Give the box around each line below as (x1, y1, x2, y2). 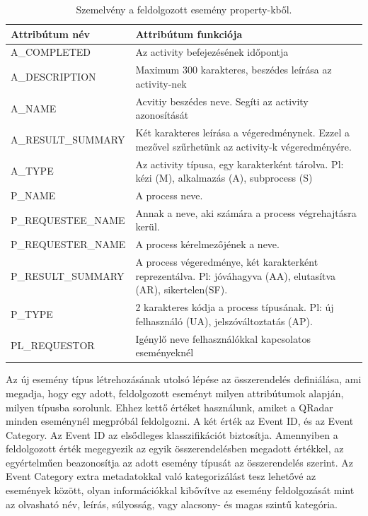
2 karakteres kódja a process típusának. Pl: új (135, 300, 334, 315)
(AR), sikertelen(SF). (135, 282, 228, 297)
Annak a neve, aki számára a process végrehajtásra (135, 205, 357, 220)
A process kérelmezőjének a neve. (135, 237, 280, 252)
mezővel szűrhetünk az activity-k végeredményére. (135, 139, 352, 153)
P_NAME (11, 188, 56, 203)
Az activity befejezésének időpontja (135, 45, 289, 59)
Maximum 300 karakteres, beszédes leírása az (135, 62, 332, 77)
